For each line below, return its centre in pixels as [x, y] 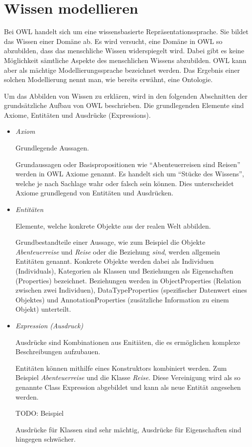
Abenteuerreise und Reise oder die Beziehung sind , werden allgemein [118, 251]
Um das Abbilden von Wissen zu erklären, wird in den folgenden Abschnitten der [126, 96]
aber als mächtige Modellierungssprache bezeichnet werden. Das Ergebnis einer [122, 70]
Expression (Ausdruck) [49, 325]
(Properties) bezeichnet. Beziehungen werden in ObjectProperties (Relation [128, 280]
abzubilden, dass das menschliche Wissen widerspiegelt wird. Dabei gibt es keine [124, 51]
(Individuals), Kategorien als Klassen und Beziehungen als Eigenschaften [124, 271]
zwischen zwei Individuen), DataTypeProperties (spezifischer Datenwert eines [131, 290]
